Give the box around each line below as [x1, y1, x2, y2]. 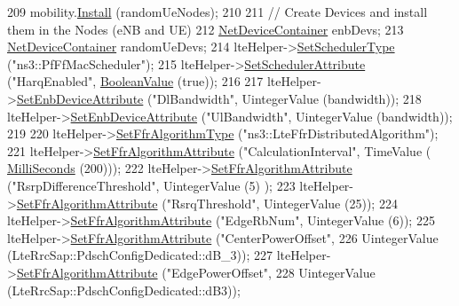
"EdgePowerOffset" [166, 263, 269, 281]
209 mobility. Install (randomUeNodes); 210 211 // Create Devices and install [7, 3, 428, 20]
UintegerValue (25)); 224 [263, 193, 398, 212]
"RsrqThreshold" [166, 193, 257, 212]
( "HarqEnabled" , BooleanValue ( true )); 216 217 [7, 72, 264, 90]
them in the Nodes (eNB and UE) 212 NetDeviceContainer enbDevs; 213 [7, 20, 404, 38]
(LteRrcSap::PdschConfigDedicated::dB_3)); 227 [7, 246, 273, 264]
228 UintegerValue [275, 263, 376, 281]
